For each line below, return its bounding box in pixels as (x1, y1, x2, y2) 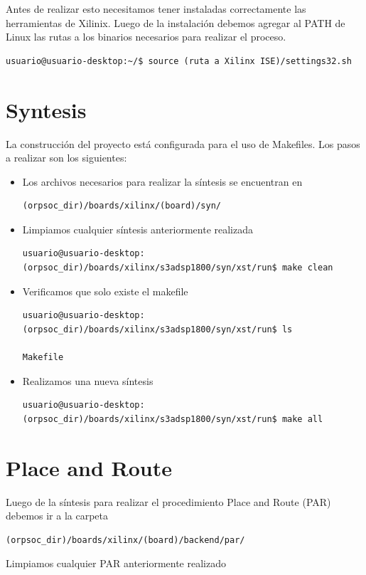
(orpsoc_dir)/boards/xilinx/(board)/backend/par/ (6, 534, 245, 545)
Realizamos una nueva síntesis (22, 373, 154, 388)
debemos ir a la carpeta (6, 508, 109, 523)
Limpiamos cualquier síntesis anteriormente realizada (22, 221, 253, 236)
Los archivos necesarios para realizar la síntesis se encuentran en (22, 174, 303, 189)
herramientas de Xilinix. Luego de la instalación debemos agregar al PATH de (6, 15, 345, 30)
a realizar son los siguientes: (6, 150, 127, 165)
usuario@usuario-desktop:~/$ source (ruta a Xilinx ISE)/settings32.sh (6, 56, 352, 66)
